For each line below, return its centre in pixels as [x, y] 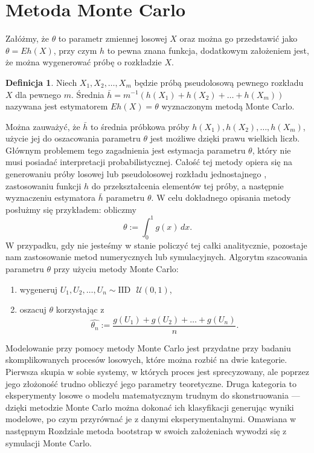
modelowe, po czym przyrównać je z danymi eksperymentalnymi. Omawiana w [151, 419]
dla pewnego [38, 94]
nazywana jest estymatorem [57, 106]
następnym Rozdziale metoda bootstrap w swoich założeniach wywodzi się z [146, 430]
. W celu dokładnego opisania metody [221, 197]
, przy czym [75, 50]
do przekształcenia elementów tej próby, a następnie [187, 185]
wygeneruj [39, 289]
